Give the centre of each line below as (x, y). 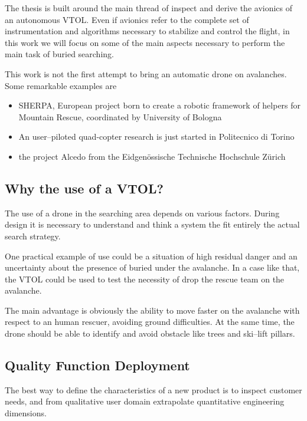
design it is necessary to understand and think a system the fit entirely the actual (152, 224)
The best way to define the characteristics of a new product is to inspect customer (153, 389)
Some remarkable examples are (61, 85)
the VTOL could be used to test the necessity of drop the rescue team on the (145, 279)
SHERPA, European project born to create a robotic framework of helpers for (160, 105)
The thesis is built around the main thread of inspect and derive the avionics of (149, 8)
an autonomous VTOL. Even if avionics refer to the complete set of (127, 19)
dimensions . (26, 413)
